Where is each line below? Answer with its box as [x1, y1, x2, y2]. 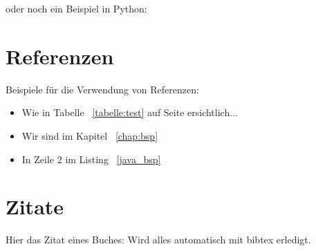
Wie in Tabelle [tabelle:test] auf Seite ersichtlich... [21, 105, 238, 120]
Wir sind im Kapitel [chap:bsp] [21, 128, 158, 142]
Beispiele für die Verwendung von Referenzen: [6, 82, 199, 96]
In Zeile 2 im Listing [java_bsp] [21, 151, 161, 166]
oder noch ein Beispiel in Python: [6, 1, 147, 15]
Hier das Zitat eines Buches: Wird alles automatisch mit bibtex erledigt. [6, 232, 311, 247]
